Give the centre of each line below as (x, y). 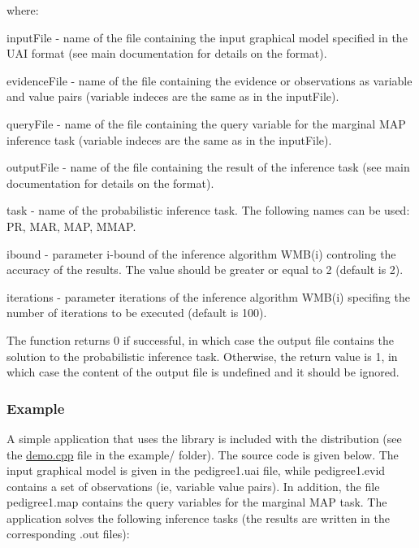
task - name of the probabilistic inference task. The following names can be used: (208, 210)
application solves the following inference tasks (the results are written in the (198, 518)
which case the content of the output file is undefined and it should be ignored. (203, 372)
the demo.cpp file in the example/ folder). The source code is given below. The (203, 454)
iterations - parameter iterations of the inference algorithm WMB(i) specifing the (208, 296)
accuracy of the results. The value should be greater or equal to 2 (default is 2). (205, 270)
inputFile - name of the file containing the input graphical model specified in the (207, 37)
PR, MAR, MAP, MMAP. (71, 226)
